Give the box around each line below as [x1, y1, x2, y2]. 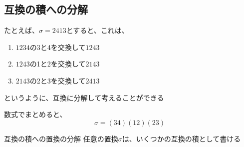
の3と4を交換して [29, 41, 86, 52]
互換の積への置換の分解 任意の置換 [4, 133, 118, 143]
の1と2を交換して [29, 58, 86, 69]
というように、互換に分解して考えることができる [4, 92, 164, 102]
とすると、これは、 [66, 25, 129, 35]
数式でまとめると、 [4, 109, 67, 119]
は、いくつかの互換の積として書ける [122, 133, 241, 143]
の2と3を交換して [29, 75, 86, 85]
